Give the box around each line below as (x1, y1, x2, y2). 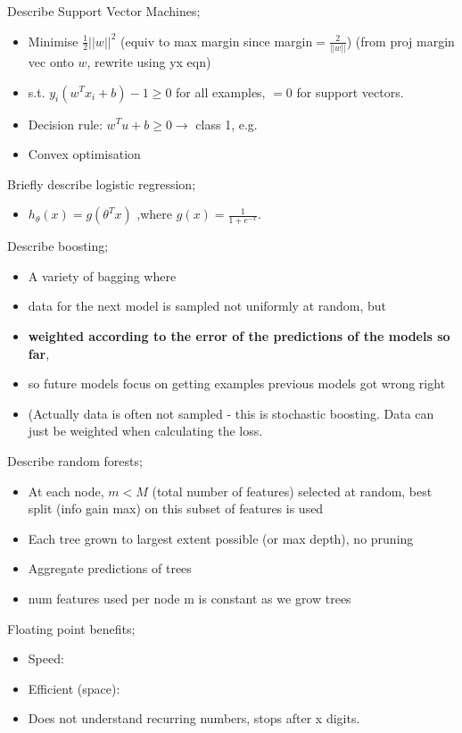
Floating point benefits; (7, 619, 136, 637)
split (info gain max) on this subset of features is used (28, 499, 324, 518)
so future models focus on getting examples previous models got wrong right (28, 374, 446, 393)
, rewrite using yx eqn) (87, 52, 211, 71)
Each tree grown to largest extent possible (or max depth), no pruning (28, 529, 414, 547)
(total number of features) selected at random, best (152, 481, 433, 500)
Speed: (28, 649, 64, 668)
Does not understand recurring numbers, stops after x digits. (28, 709, 360, 728)
